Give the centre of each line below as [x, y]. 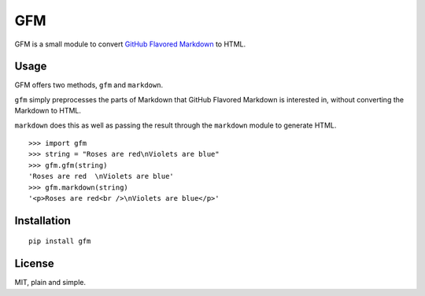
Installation [42, 220]
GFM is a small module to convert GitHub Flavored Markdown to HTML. [130, 44]
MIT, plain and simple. [50, 283]
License [34, 264]
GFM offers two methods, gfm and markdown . [89, 85]
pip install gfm [60, 241]
